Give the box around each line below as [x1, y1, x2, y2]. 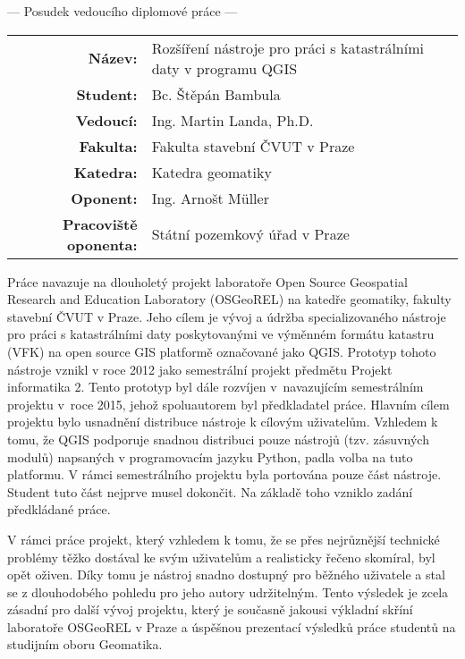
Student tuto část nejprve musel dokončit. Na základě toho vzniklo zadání [7, 482, 413, 501]
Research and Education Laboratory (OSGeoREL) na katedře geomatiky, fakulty [7, 290, 452, 308]
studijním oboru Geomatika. [7, 635, 163, 654]
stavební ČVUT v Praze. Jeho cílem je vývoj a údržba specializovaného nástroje [7, 307, 446, 325]
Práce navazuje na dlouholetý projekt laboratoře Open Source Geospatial [7, 272, 408, 291]
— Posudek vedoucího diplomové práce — [7, 2, 238, 20]
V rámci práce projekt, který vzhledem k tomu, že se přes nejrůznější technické [7, 529, 440, 548]
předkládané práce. [7, 500, 111, 519]
